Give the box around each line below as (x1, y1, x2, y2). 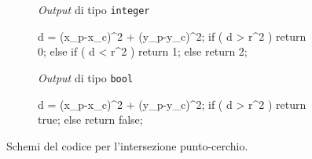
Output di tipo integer (38, 2, 150, 17)
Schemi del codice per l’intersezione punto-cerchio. (6, 137, 248, 154)
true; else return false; (38, 111, 143, 128)
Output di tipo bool (38, 69, 134, 85)
